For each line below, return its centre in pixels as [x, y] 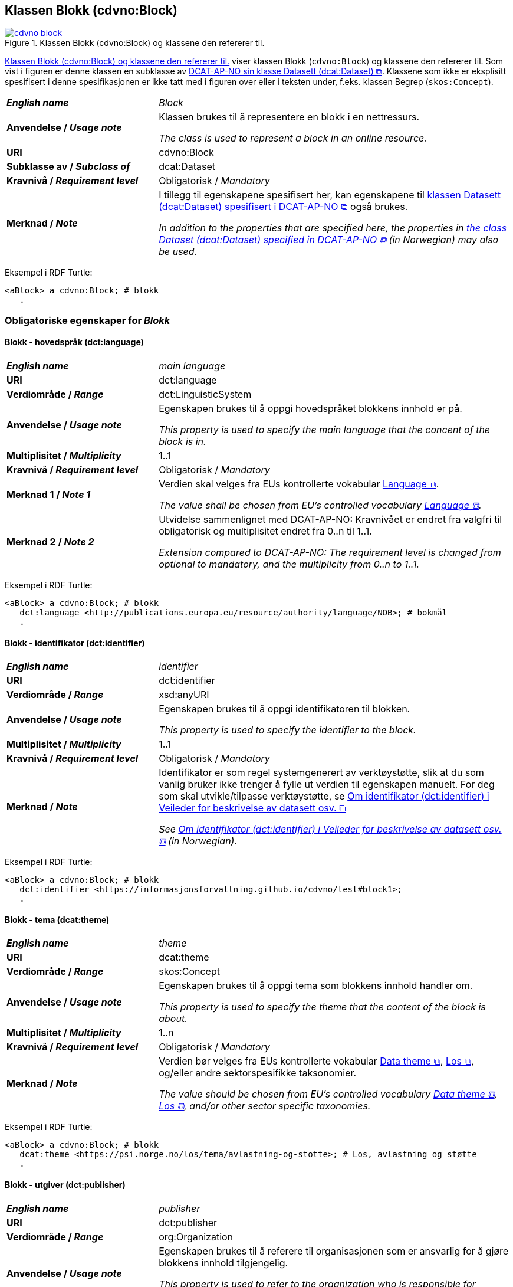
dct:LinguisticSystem [205, 394]
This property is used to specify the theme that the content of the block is [322, 1007]
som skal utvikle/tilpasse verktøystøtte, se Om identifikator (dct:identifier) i [324, 796]
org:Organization [196, 1237]
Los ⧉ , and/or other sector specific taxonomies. [265, 1106]
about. [173, 1019]
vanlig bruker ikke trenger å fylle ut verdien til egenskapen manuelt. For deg [327, 785]
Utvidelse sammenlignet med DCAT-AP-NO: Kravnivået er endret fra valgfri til [331, 520]
